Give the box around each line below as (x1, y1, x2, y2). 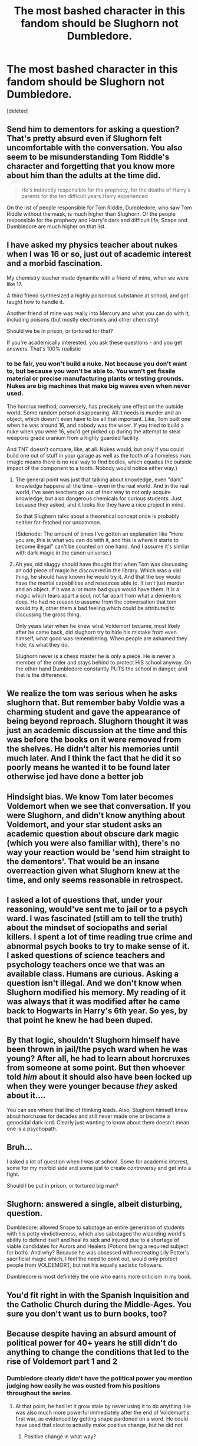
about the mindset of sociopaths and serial (6, 923, 167, 933)
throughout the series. (6, 1389, 72, 1398)
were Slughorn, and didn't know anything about (6, 810, 185, 820)
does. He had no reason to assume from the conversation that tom (15, 598, 177, 605)
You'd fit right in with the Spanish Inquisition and (6, 1290, 189, 1300)
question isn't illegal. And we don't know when (6, 978, 182, 988)
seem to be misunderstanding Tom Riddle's (6, 152, 170, 162)
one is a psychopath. (6, 1125, 58, 1132)
